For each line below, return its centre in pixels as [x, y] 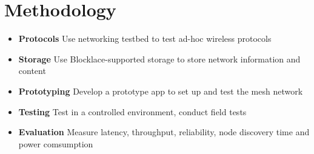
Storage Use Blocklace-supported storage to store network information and [159, 59]
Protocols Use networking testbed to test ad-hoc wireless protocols [145, 38]
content [32, 71]
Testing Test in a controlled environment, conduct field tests [132, 111]
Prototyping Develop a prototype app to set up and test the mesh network [161, 91]
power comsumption [56, 143]
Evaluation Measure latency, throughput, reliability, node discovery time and [164, 132]
